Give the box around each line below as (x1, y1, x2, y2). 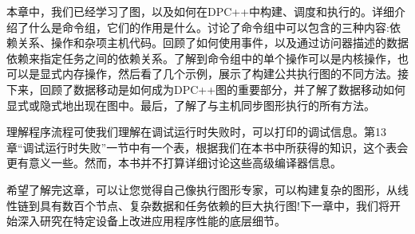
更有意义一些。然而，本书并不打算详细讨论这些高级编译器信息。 (6, 154, 342, 171)
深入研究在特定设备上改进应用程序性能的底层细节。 (17, 213, 286, 229)
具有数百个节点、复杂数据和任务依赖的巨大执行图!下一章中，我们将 (39, 197, 389, 213)
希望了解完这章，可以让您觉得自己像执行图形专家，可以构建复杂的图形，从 (6, 181, 397, 197)
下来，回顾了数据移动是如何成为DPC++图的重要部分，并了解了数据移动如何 (6, 80, 406, 97)
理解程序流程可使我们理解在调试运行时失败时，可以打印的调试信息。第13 (6, 123, 386, 140)
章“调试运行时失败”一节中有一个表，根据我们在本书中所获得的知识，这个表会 (6, 138, 409, 155)
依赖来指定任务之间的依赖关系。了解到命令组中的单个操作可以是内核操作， (6, 49, 397, 66)
